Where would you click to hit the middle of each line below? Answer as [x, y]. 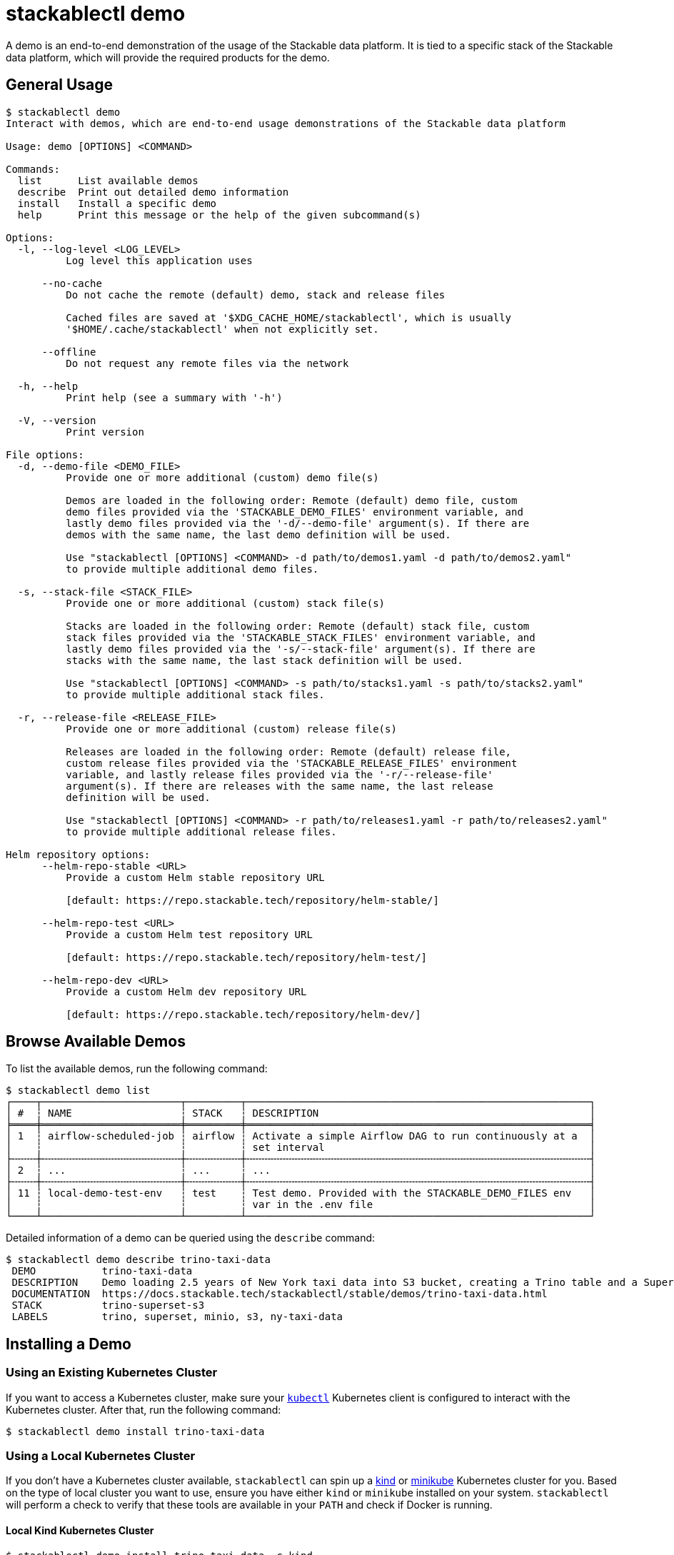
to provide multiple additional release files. [201, 831]
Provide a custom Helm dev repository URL [186, 991]
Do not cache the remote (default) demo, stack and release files [256, 295]
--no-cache [72, 283]
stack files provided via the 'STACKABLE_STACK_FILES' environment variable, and [301, 637]
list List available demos [108, 180]
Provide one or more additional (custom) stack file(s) [226, 603]
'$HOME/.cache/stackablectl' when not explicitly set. [222, 329]
